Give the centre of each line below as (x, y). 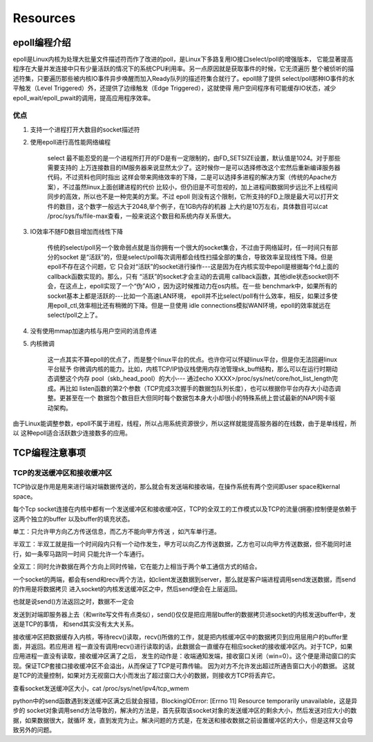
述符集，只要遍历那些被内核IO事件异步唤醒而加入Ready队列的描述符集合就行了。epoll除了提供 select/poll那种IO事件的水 (184, 78)
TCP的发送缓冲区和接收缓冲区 (63, 473)
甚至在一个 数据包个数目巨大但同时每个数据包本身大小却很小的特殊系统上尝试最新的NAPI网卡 (197, 398)
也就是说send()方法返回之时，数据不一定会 (74, 602)
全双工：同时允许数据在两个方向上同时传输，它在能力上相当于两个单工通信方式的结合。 (137, 566)
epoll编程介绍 (42, 43)
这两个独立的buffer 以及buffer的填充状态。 (73, 519)
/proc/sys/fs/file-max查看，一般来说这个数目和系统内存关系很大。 (141, 216)
